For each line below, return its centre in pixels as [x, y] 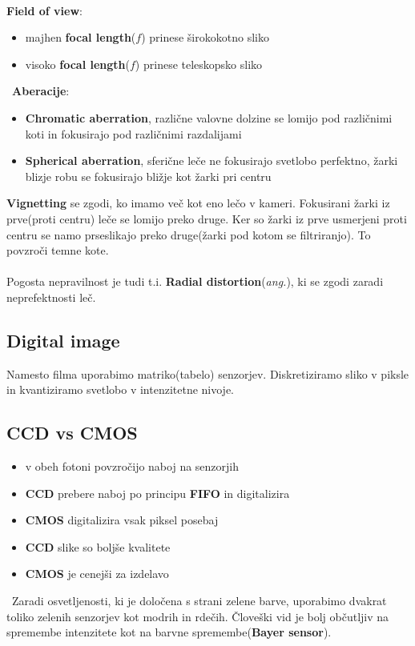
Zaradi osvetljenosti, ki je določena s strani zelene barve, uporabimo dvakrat [199, 601]
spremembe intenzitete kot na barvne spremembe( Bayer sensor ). [169, 632]
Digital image [63, 340]
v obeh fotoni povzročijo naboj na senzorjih [132, 466]
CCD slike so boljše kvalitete [98, 546]
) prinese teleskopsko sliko [199, 64]
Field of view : [44, 10]
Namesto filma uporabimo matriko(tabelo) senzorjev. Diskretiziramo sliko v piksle [208, 373]
